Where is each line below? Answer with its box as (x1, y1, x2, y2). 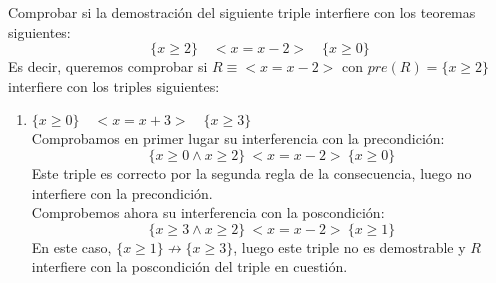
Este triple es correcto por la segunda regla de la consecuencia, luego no (31, 162, 472, 183)
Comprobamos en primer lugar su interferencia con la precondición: (31, 128, 445, 149)
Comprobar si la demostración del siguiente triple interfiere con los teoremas (8, 2, 476, 22)
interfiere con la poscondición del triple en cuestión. (31, 256, 348, 277)
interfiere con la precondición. (31, 182, 213, 203)
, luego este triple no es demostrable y (233, 236, 466, 257)
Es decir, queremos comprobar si (8, 56, 208, 77)
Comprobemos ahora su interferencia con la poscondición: (31, 202, 385, 223)
